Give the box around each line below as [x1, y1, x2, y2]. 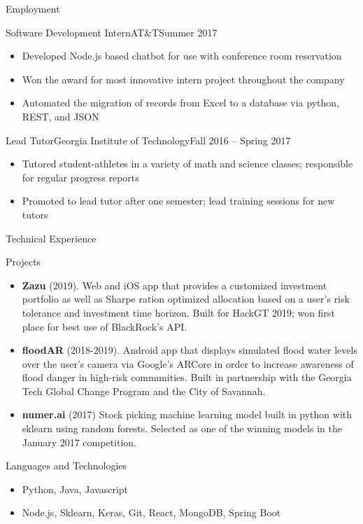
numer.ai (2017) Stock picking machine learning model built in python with [22, 407, 353, 422]
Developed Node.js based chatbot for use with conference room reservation [22, 48, 342, 63]
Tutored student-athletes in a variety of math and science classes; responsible [22, 156, 353, 171]
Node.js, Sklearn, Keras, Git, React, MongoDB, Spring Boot [22, 505, 281, 520]
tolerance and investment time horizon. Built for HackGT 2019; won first [22, 305, 335, 319]
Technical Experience [6, 230, 97, 245]
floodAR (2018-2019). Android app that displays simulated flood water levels [22, 343, 357, 357]
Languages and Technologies [6, 458, 127, 473]
